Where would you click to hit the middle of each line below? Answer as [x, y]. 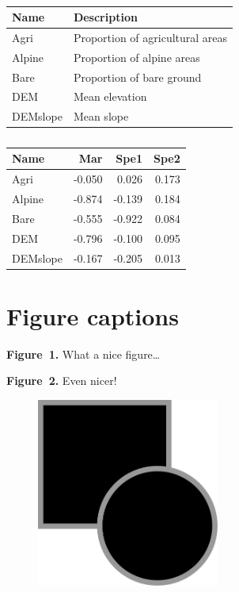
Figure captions [93, 315]
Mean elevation [110, 96]
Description [105, 17]
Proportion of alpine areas [137, 57]
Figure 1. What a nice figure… [83, 354]
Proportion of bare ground [137, 77]
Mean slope [101, 116]
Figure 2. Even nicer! [62, 381]
